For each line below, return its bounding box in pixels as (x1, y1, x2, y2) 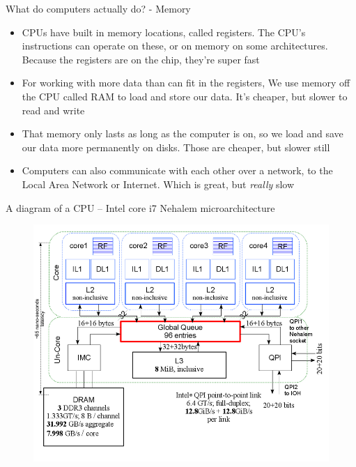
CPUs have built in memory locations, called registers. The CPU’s (22, 24, 306, 39)
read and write (22, 102, 85, 117)
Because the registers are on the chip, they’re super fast (22, 52, 260, 66)
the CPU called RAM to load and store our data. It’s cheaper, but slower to (22, 89, 348, 103)
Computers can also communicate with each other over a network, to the (22, 163, 333, 178)
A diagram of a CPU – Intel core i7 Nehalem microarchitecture (6, 200, 275, 215)
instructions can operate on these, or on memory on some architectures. (22, 38, 328, 53)
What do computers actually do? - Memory (6, 1, 191, 15)
